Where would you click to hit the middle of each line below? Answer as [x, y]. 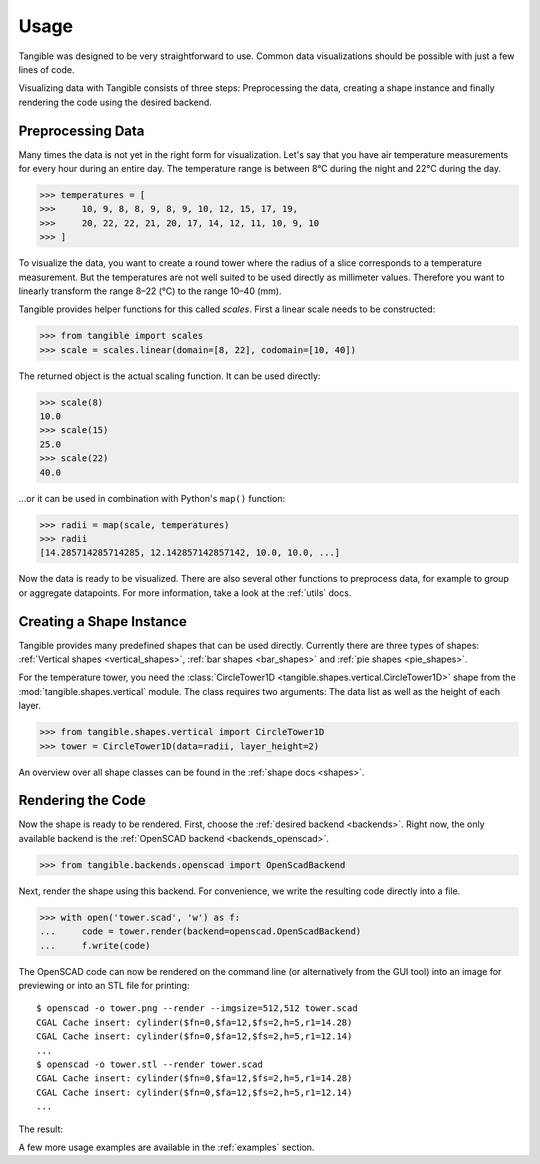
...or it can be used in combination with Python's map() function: [151, 498]
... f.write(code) [95, 945]
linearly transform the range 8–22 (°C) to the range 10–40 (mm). [150, 291]
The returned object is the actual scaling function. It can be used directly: [169, 376]
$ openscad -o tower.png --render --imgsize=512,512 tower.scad [197, 1008]
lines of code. [46, 69]
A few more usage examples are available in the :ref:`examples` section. [166, 1147]
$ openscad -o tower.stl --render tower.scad [150, 1064]
